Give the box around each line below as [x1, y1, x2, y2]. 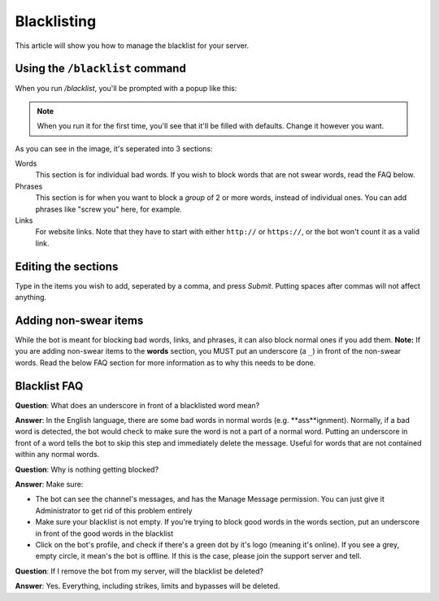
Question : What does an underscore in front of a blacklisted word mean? [15, 400, 260, 410]
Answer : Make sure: [15, 479, 84, 489]
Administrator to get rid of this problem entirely [35, 505, 193, 516]
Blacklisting [15, 12, 97, 30]
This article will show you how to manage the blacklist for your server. [15, 41, 250, 50]
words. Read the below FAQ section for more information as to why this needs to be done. [15, 358, 316, 368]
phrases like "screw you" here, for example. [35, 204, 182, 214]
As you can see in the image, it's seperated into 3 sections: [15, 143, 213, 154]
